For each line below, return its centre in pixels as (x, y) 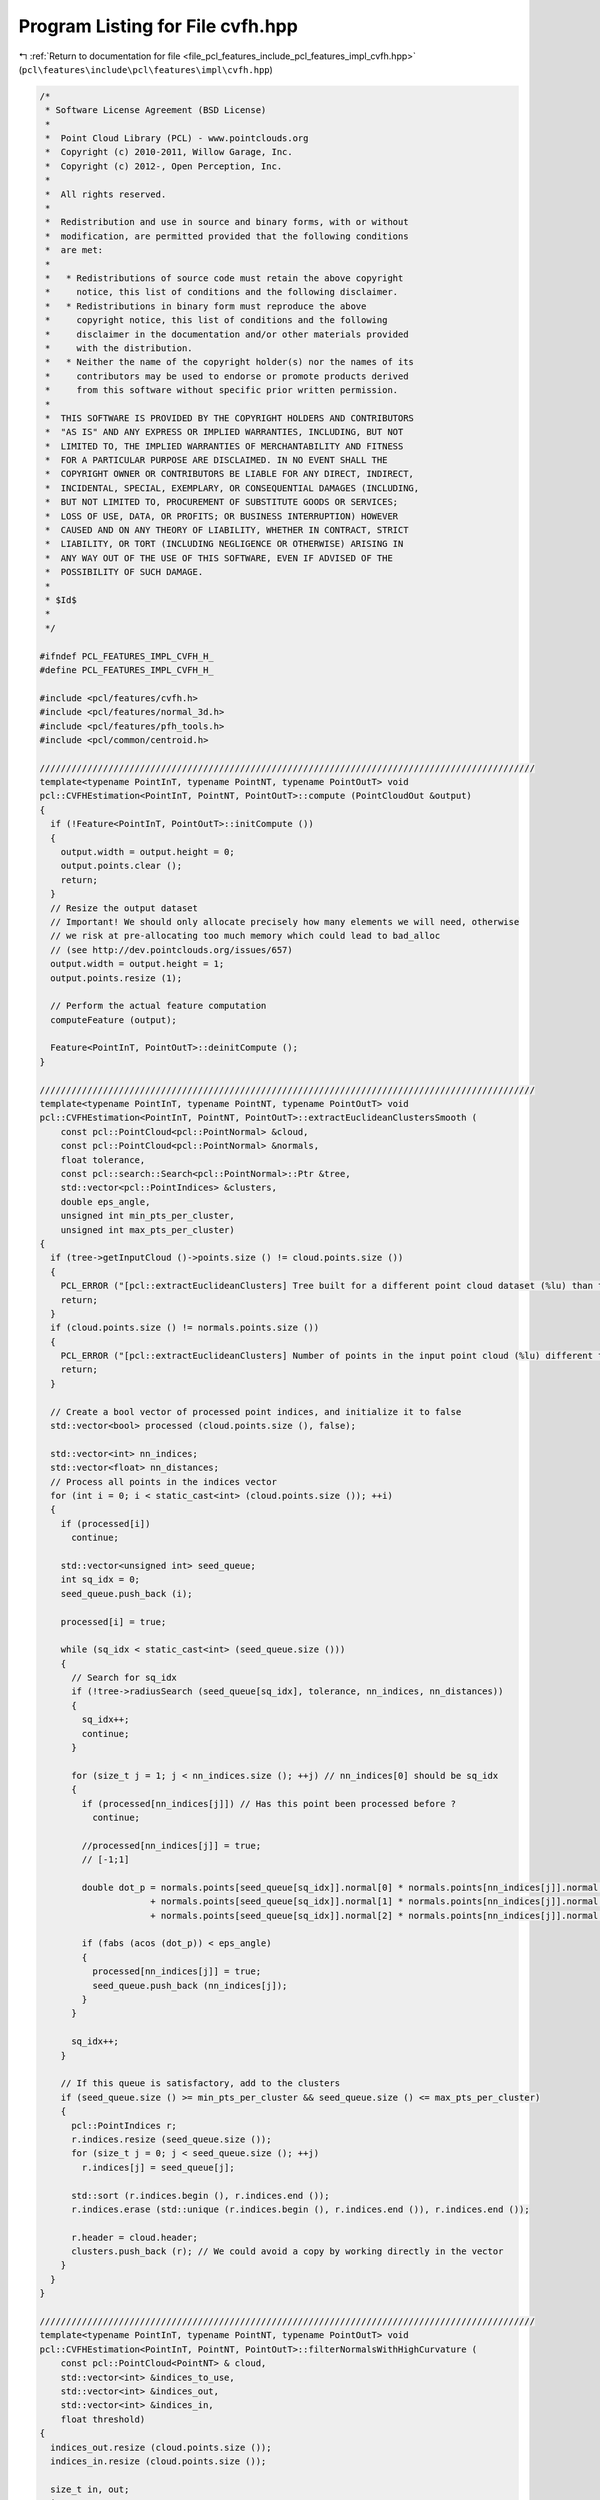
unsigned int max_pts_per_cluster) (147, 1229)
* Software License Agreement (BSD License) (156, 110)
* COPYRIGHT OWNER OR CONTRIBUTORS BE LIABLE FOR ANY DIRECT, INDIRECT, (230, 474)
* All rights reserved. (106, 194)
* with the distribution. (119, 348)
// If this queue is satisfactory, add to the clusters (200, 2083)
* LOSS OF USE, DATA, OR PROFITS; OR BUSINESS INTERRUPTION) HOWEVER (222, 516)
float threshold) (103, 2419)
